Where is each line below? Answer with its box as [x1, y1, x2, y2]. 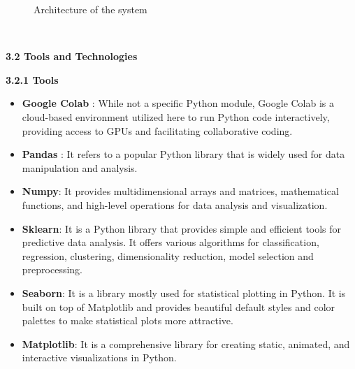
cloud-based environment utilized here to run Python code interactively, [22, 109, 330, 124]
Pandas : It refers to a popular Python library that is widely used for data [22, 147, 345, 161]
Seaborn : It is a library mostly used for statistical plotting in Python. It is [22, 285, 346, 300]
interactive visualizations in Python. [22, 350, 177, 365]
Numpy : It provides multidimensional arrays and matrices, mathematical [22, 184, 339, 198]
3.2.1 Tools [6, 72, 59, 87]
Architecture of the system [34, 2, 147, 16]
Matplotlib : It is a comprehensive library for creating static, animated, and [22, 336, 350, 351]
